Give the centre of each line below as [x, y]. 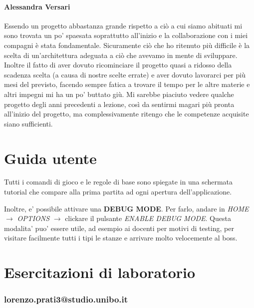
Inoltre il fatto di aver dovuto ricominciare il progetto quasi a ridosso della [118, 65]
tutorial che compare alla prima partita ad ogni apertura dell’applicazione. [118, 192]
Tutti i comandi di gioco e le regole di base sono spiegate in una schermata [119, 182]
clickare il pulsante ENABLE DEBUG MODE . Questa [148, 218]
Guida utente [50, 158]
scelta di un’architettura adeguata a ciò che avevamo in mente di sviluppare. [121, 55]
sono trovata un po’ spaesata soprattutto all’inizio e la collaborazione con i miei [126, 35]
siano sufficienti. [28, 123]
